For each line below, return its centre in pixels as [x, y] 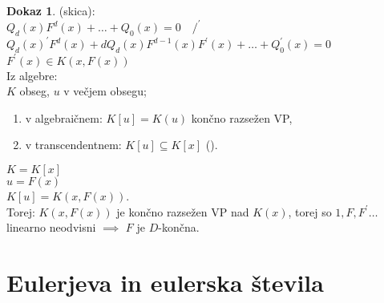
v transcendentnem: [73, 145]
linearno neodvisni [51, 227]
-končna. [179, 227]
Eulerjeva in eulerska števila [165, 283]
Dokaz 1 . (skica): [51, 10]
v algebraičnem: [64, 117]
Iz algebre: [32, 75]
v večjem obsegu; [105, 91]
